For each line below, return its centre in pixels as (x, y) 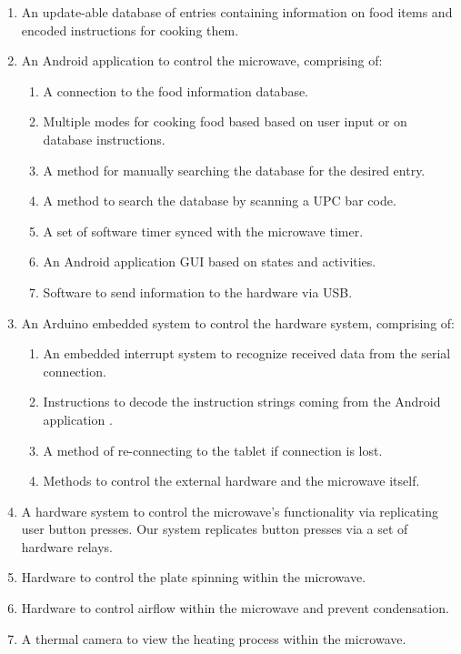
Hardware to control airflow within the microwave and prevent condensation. (235, 608)
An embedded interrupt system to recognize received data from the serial (247, 353)
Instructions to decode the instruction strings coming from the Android (242, 402)
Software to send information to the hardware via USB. (198, 292)
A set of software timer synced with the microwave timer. (203, 231)
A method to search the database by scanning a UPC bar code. (220, 201)
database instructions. (104, 139)
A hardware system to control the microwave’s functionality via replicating (230, 511)
